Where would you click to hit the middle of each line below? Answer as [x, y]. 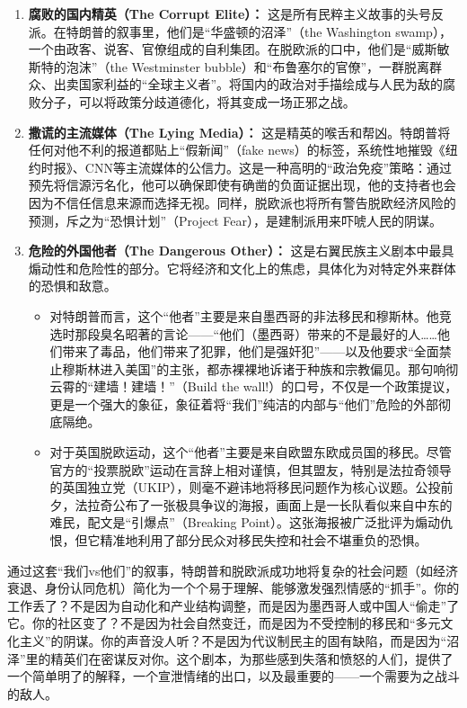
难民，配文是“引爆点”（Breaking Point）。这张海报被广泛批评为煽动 [245, 522]
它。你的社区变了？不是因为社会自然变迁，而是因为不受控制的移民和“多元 [224, 623]
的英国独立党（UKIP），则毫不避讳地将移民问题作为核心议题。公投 [245, 487]
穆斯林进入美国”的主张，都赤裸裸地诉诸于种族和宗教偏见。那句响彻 [260, 368]
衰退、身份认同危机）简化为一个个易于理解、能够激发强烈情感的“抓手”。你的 [233, 588]
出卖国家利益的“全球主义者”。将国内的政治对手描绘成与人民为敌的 [248, 84]
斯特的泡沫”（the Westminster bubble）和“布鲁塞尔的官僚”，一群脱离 [229, 66]
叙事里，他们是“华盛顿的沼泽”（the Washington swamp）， [284, 31]
